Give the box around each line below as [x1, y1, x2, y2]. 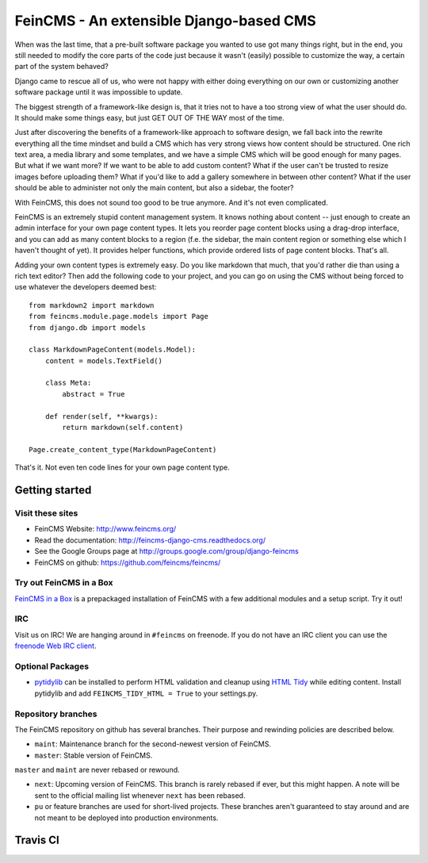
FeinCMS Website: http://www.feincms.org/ [34, 524, 177, 534]
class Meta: [44, 378, 92, 388]
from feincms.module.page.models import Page [29, 312, 209, 321]
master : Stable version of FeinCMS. [34, 750, 153, 760]
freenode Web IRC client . [14, 641, 97, 650]
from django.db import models [29, 323, 147, 332]
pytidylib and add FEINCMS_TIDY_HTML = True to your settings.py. [34, 688, 258, 698]
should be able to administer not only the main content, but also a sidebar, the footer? [14, 183, 294, 193]
